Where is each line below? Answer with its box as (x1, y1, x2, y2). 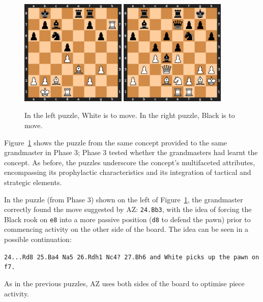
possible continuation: (4, 234, 72, 245)
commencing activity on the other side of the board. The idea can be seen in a (4, 224, 249, 234)
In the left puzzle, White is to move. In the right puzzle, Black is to (24, 110, 235, 120)
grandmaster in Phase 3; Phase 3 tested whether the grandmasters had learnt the (4, 147, 258, 158)
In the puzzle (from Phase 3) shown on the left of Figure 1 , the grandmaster (4, 194, 243, 204)
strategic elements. (4, 176, 62, 187)
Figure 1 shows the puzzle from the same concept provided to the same (4, 137, 227, 147)
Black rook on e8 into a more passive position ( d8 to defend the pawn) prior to (4, 214, 251, 224)
